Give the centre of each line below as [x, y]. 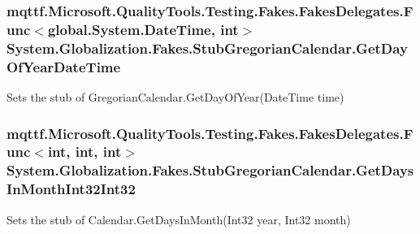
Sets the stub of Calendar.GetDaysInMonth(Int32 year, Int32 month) [179, 219]
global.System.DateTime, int [143, 29]
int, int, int [84, 152]
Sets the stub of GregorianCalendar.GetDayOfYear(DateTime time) [175, 96]
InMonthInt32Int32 [71, 189]
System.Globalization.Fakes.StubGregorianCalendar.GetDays [210, 170]
